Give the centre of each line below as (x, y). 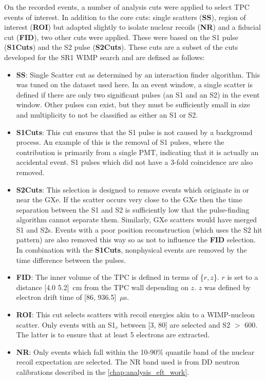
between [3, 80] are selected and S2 (175, 324)
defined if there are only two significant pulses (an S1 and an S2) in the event (138, 94)
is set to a (243, 277)
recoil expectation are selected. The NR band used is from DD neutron (128, 362)
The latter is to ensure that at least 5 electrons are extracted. (113, 335)
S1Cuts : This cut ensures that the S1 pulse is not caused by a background (134, 132)
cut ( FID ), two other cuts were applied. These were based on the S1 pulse (121, 37)
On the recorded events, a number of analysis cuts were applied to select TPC (127, 7)
